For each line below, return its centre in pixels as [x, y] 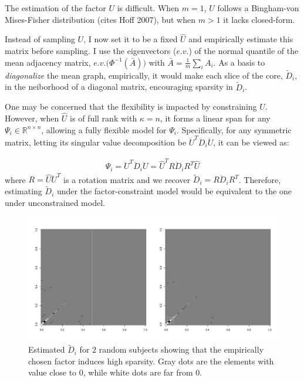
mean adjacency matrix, [48, 62]
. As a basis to [239, 62]
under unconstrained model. [55, 202]
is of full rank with [104, 118]
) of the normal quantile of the [244, 50]
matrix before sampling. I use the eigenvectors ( [91, 50]
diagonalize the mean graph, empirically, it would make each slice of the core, [144, 75]
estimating [23, 191]
